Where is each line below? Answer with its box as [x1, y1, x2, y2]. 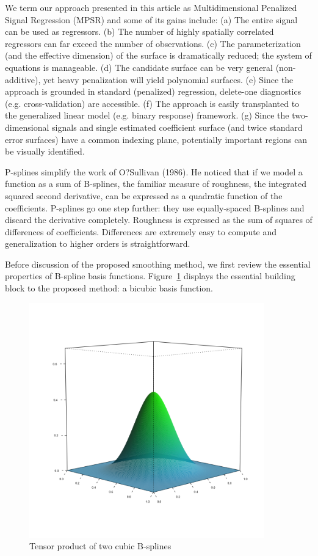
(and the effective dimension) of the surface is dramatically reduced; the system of [5, 49, 312, 62]
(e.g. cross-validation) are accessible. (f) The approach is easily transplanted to [5, 97, 300, 109]
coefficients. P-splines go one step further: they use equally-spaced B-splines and [5, 201, 305, 214]
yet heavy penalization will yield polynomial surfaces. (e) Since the [43, 73, 294, 86]
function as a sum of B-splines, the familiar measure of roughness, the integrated [5, 177, 306, 190]
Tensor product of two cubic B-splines [29, 540, 172, 552]
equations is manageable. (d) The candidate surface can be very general [5, 60, 273, 73]
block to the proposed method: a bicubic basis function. [5, 282, 213, 294]
